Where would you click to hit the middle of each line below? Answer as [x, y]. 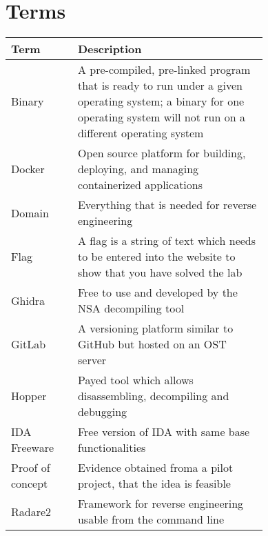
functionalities [112, 448]
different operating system [141, 133]
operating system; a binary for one [161, 101]
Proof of [31, 468]
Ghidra [28, 300]
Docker [28, 169]
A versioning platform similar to [155, 328]
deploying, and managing [138, 169]
